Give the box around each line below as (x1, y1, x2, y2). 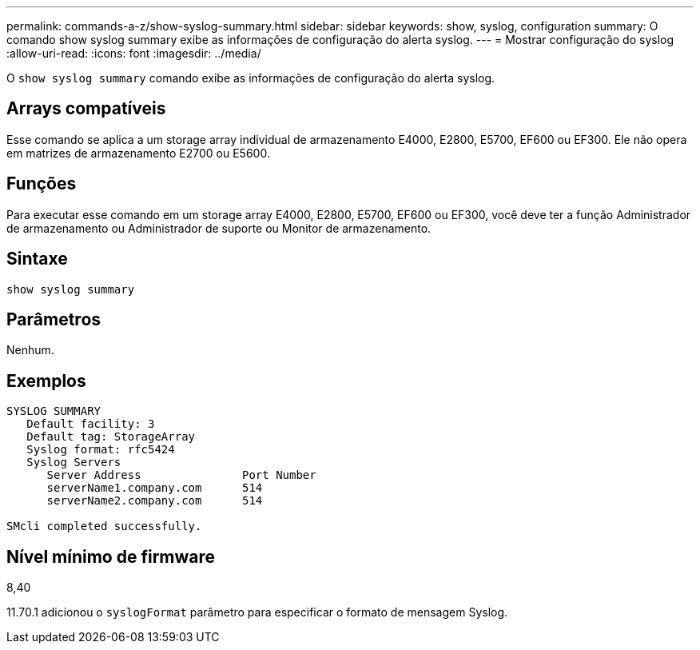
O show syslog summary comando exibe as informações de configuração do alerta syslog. (6, 71, 495, 85)
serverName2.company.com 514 (46, 494, 263, 508)
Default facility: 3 (26, 417, 155, 431)
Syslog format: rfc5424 (26, 443, 175, 457)
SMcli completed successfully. (6, 520, 202, 533)
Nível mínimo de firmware (6, 546, 216, 567)
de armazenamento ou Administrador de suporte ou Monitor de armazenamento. (6, 221, 432, 235)
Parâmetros (6, 309, 101, 329)
